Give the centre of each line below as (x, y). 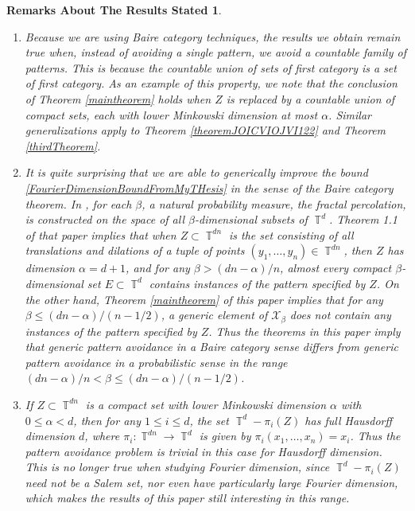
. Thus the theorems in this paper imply (304, 331)
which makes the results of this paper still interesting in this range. (187, 498)
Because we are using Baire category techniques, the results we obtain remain (213, 36)
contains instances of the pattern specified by (257, 283)
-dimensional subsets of (251, 219)
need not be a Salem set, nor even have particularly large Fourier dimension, (211, 482)
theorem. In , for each (78, 203)
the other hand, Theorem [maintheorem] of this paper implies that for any (204, 299)
